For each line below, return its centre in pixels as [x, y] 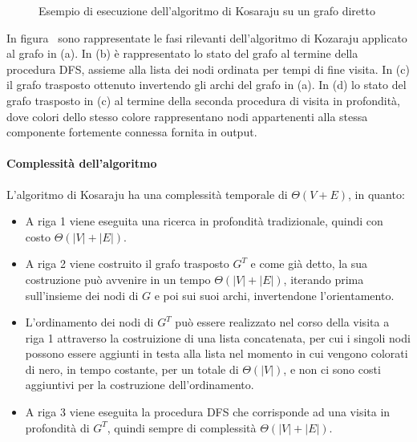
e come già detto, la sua [309, 264]
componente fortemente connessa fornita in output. [132, 132]
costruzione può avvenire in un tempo [118, 279]
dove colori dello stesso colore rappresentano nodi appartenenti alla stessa [187, 116]
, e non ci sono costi [332, 369]
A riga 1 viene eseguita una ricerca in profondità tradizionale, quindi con [204, 221]
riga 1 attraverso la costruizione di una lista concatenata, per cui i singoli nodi [218, 337]
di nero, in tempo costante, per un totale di [132, 369]
